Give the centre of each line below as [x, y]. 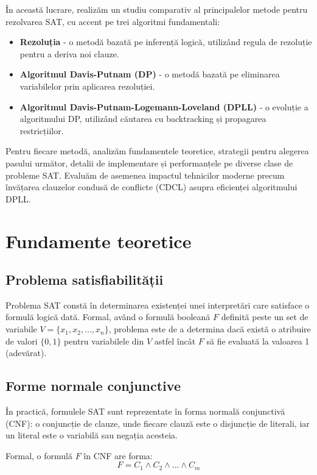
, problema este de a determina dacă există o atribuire [210, 329]
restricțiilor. [42, 130]
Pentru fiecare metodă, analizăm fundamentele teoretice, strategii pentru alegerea [157, 151]
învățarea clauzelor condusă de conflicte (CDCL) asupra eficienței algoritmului [152, 187]
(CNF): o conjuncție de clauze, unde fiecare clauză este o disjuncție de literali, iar [158, 423]
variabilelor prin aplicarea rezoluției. [87, 86]
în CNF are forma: [118, 455]
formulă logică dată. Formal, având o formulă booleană [108, 317]
